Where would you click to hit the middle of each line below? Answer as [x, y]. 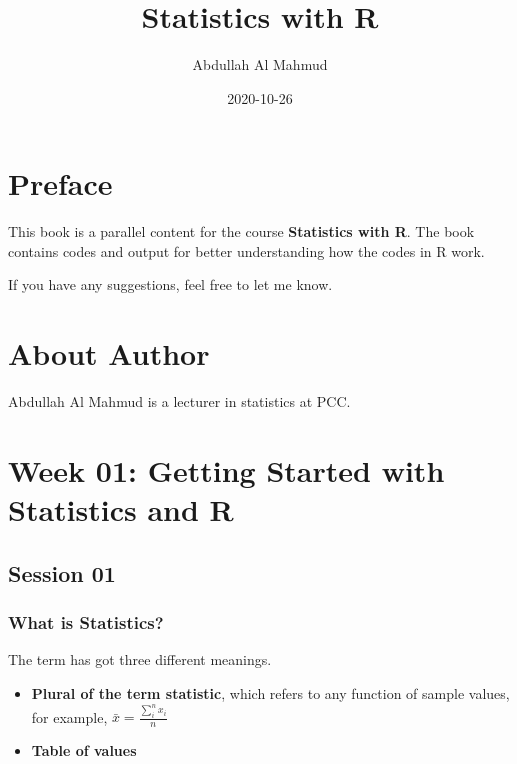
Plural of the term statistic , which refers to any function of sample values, [270, 692]
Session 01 [62, 572]
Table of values [84, 750]
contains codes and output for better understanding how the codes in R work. [246, 250]
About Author [109, 353]
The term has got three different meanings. [140, 659]
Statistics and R [121, 509]
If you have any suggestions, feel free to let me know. [170, 284]
